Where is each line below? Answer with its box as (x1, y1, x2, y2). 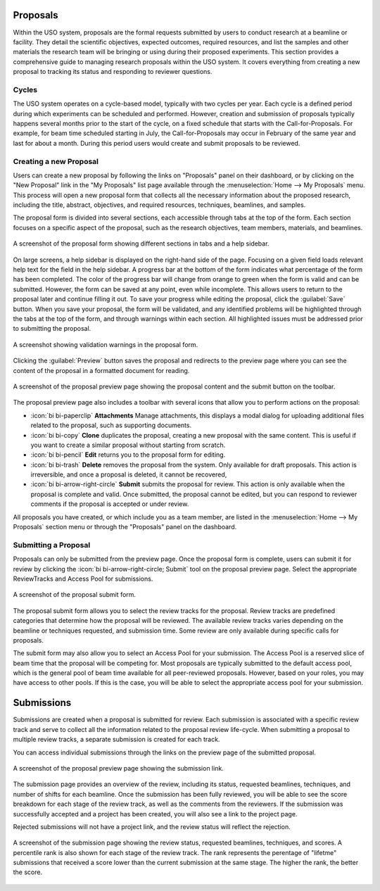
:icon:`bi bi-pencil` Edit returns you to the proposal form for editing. (30, 450, 226, 459)
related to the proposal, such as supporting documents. (30, 421, 192, 429)
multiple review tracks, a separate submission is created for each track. (13, 735, 220, 744)
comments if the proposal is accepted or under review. (30, 500, 189, 508)
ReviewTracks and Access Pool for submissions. (13, 574, 153, 583)
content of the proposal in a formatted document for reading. (13, 366, 190, 374)
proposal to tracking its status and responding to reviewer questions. (13, 68, 213, 76)
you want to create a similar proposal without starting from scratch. (30, 441, 226, 449)
